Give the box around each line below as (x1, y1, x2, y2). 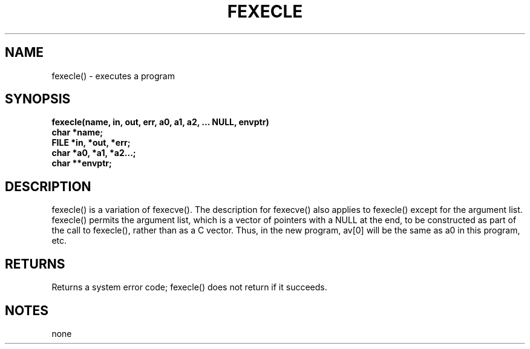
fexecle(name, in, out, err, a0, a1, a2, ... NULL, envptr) (51, 117, 269, 128)
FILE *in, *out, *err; (51, 137, 131, 148)
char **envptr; (51, 158, 112, 169)
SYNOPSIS (5, 91, 71, 107)
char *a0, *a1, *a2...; (51, 148, 136, 158)
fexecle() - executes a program (51, 70, 175, 81)
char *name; (51, 127, 103, 138)
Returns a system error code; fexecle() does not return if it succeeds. (51, 282, 327, 293)
